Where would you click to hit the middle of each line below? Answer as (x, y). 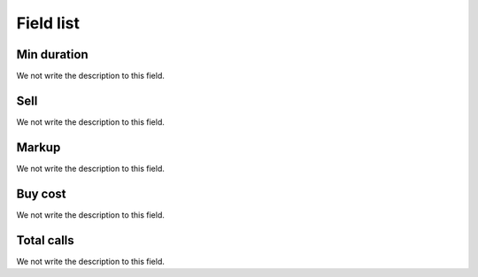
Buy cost (41, 193)
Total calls (45, 240)
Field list (48, 23)
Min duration (52, 54)
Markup (39, 147)
